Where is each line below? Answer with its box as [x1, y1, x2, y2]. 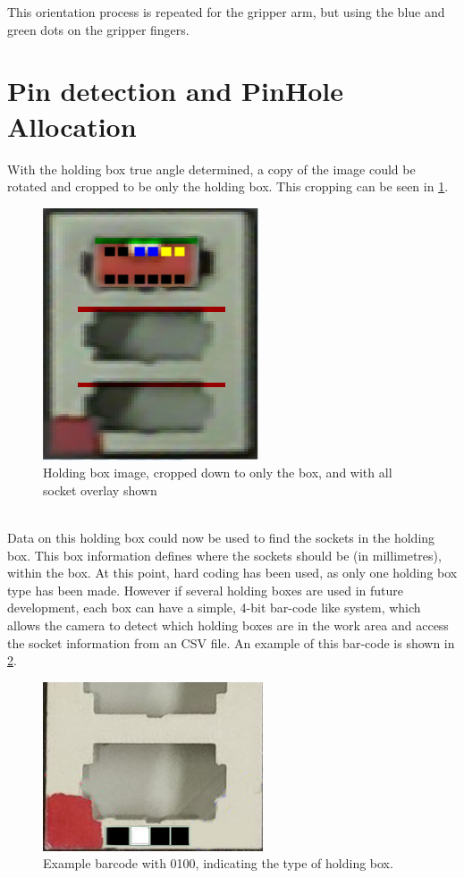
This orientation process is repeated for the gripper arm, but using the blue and [7, 3, 445, 21]
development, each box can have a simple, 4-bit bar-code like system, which [7, 598, 421, 617]
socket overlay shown [43, 480, 157, 499]
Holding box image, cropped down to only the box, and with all [43, 463, 392, 482]
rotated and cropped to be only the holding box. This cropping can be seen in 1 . [7, 177, 449, 196]
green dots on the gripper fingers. [7, 20, 190, 38]
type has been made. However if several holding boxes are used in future [7, 580, 404, 599]
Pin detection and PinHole [7, 72, 343, 109]
